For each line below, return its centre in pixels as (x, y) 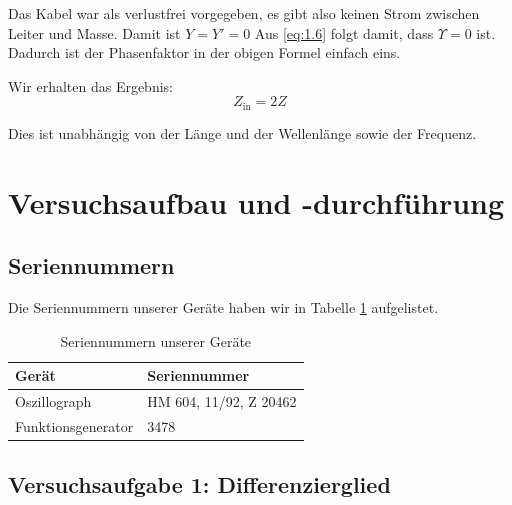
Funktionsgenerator (74, 425)
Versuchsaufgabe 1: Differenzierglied (199, 484)
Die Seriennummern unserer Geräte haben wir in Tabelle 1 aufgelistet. (223, 307)
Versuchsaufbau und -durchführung (256, 201)
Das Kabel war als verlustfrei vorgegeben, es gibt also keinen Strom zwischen (244, 13)
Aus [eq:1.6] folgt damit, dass (344, 32)
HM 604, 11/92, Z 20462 (222, 401)
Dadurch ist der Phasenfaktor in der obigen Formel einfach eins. (204, 52)
